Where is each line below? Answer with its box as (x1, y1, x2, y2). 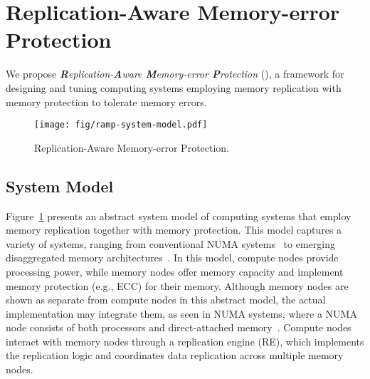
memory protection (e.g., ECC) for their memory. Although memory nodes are (6, 278, 349, 293)
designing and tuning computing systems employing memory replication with (6, 80, 342, 95)
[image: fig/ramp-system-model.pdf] (34, 120, 208, 130)
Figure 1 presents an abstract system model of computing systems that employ (6, 208, 351, 223)
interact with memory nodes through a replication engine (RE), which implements (6, 333, 364, 348)
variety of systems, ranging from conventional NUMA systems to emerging (6, 236, 335, 251)
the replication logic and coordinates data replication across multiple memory (6, 348, 344, 363)
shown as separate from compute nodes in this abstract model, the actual (6, 292, 326, 307)
